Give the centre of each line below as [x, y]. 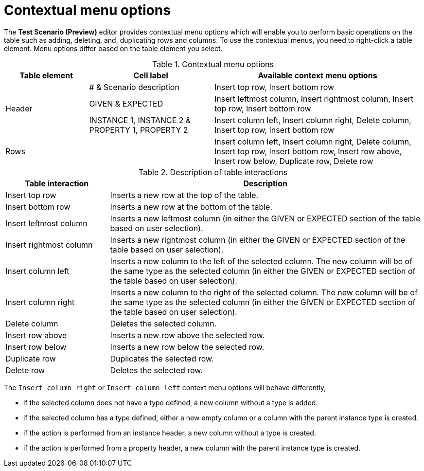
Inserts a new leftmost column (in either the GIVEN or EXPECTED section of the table [265, 218]
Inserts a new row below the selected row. [187, 347]
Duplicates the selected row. [162, 358]
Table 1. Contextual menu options [213, 64]
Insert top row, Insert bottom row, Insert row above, [308, 151]
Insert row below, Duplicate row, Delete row [294, 161]
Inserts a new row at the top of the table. [184, 195]
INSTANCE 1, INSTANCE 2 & [140, 120]
